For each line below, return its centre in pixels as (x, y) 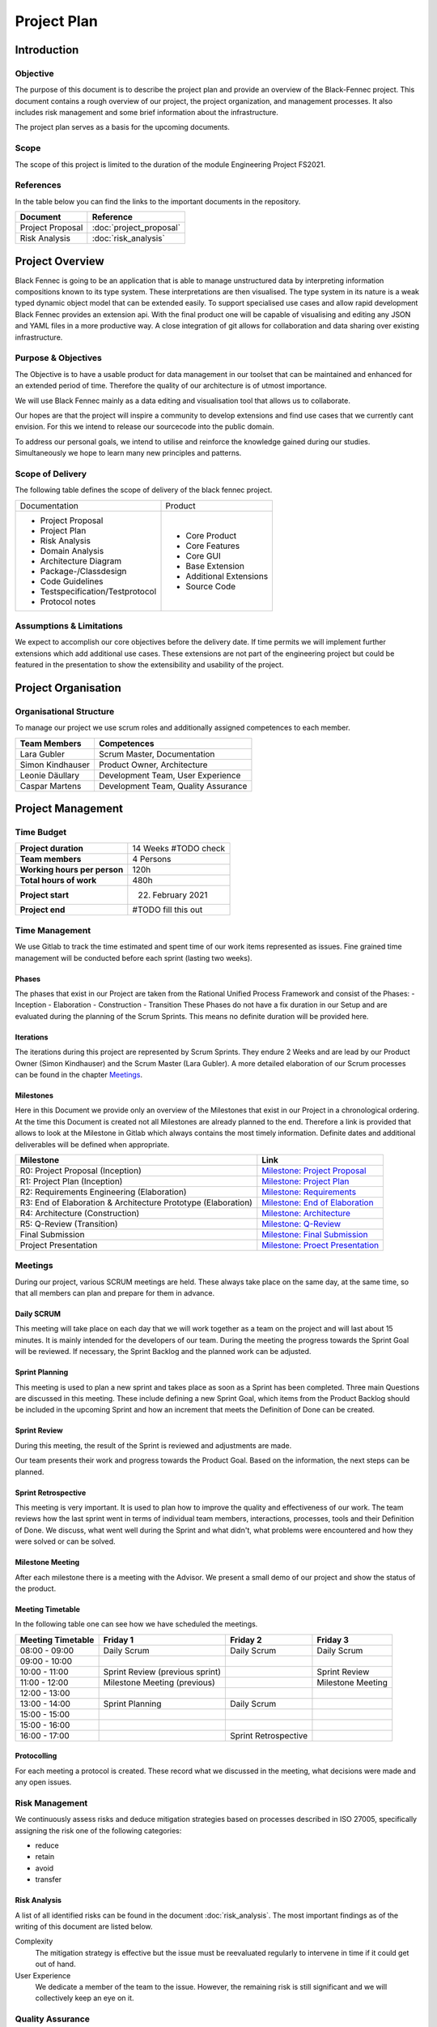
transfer (49, 1879)
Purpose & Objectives (59, 358)
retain (45, 1857)
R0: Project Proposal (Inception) (81, 1170)
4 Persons (152, 859)
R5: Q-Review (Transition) (69, 1223)
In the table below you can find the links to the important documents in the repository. (158, 201)
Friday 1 (118, 1639)
